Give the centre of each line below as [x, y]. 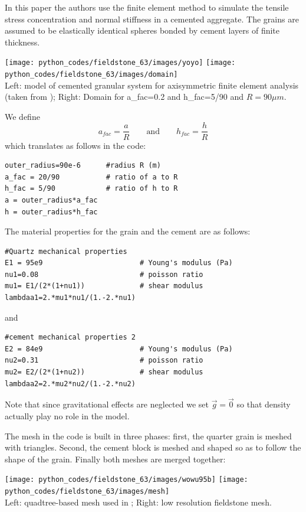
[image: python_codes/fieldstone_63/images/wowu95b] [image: [126, 480]
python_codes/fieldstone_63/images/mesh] [87, 492]
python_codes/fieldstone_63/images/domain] [91, 75]
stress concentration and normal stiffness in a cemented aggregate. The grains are [152, 19]
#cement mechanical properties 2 [70, 337]
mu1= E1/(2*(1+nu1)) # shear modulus [104, 286]
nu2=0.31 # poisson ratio [104, 361]
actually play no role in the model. [67, 416]
